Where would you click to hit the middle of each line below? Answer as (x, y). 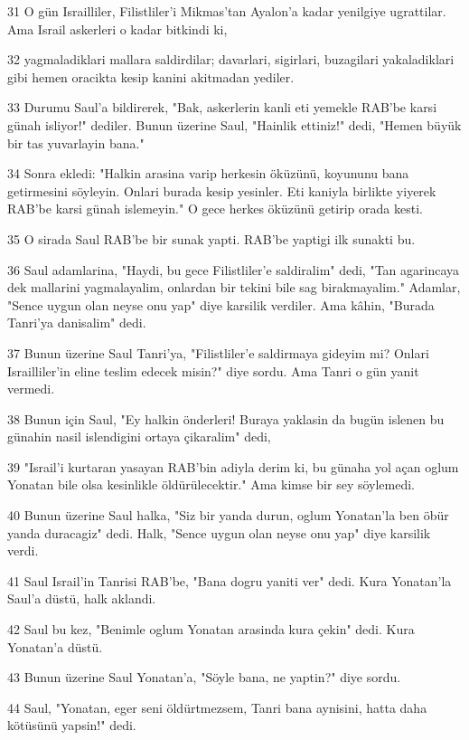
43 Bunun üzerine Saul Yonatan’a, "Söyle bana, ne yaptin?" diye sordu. (204, 677)
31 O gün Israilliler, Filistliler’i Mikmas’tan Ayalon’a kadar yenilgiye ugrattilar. (227, 11)
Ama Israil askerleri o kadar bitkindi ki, (117, 28)
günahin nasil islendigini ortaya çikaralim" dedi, (139, 436)
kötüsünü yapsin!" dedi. (72, 725)
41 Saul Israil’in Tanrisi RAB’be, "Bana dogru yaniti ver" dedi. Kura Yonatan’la (230, 580)
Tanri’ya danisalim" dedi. (77, 323)
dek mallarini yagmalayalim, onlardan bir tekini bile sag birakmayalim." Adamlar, (234, 287)
